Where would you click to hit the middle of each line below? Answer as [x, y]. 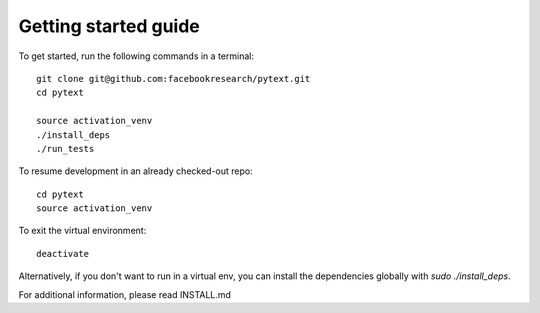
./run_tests [65, 148]
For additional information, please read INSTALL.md [125, 294]
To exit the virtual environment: [82, 231]
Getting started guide [109, 26]
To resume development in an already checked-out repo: [136, 171]
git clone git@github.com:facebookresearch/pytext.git [173, 78]
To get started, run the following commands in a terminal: [136, 56]
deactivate [63, 253]
